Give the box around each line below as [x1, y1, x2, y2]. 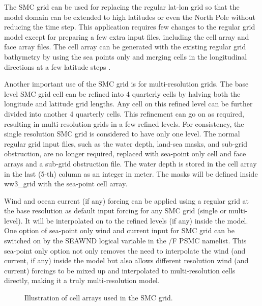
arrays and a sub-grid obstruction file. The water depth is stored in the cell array [4, 158, 257, 169]
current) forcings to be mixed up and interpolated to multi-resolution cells [4, 265, 236, 275]
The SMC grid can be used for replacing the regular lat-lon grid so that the [4, 2, 240, 12]
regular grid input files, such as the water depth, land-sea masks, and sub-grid [4, 138, 247, 149]
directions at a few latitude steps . [4, 61, 111, 72]
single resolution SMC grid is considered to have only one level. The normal [4, 128, 240, 139]
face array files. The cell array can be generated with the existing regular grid [4, 41, 246, 52]
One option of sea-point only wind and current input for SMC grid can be [4, 225, 235, 236]
